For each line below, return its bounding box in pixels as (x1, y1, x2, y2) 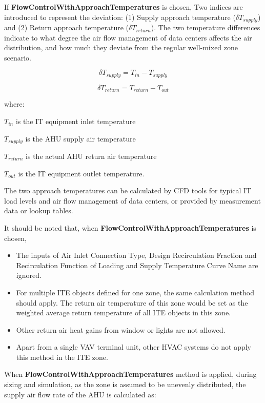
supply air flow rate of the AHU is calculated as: (4, 389, 156, 399)
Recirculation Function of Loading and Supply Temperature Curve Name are (16, 259, 258, 270)
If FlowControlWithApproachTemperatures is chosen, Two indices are (4, 2, 243, 12)
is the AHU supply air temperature (25, 133, 136, 144)
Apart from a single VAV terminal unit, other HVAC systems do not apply (16, 341, 251, 352)
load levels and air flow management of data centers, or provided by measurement (4, 195, 261, 206)
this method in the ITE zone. (16, 351, 108, 362)
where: (4, 98, 25, 109)
